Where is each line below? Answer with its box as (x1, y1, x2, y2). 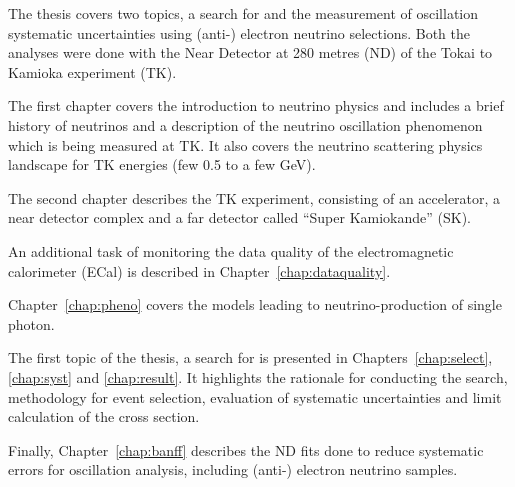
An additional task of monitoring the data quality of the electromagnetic (8, 240, 454, 261)
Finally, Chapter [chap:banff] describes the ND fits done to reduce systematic (8, 439, 484, 460)
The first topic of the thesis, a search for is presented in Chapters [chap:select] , (8, 347, 493, 368)
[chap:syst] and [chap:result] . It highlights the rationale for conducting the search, (8, 366, 508, 387)
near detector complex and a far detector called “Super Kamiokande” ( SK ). (8, 207, 471, 228)
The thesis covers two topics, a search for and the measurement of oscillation (8, 3, 479, 23)
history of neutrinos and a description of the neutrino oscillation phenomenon (8, 114, 483, 135)
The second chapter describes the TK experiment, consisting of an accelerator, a (8, 187, 501, 208)
